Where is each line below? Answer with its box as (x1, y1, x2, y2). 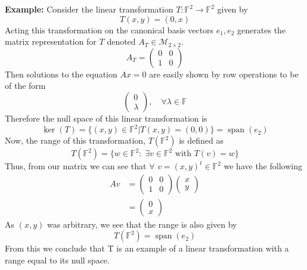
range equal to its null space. (5, 253, 110, 266)
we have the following (224, 160, 302, 172)
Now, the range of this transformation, (5, 134, 145, 147)
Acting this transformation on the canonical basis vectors (5, 23, 214, 36)
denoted (107, 35, 136, 48)
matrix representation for (5, 35, 97, 48)
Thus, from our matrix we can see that (5, 160, 147, 172)
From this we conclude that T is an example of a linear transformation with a (5, 242, 289, 255)
